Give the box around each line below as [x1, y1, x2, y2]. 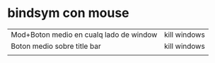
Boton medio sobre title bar [11, 41, 101, 51]
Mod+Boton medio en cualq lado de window [11, 30, 158, 40]
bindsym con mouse [7, 5, 129, 21]
